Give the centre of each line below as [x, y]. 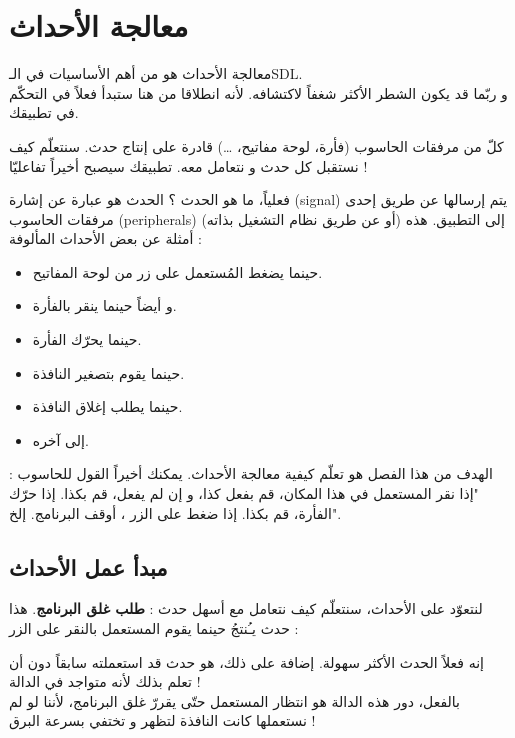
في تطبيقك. [44, 112]
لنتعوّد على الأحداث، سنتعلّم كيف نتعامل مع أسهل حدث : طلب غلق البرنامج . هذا [246, 608]
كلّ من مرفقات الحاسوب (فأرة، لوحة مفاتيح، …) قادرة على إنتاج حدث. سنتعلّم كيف [256, 145]
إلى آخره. [60, 439]
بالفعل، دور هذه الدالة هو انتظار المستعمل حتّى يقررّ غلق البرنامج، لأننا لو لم [234, 700]
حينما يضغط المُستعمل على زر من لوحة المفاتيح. [177, 271]
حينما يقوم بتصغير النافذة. [108, 372]
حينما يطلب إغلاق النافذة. [107, 406]
